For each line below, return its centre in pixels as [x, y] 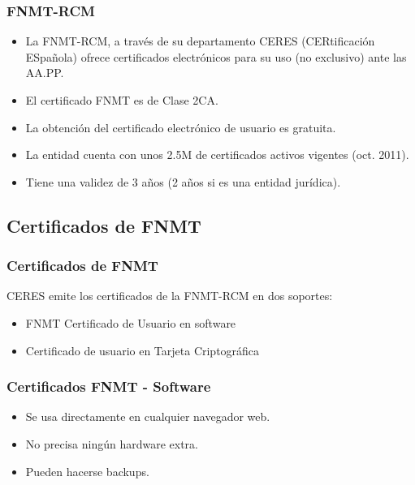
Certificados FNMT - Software [109, 386]
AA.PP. [45, 73]
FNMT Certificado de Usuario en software [131, 322]
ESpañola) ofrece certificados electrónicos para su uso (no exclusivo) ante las [216, 56]
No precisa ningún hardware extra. [112, 443]
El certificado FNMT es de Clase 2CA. [122, 100]
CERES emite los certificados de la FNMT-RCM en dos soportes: [170, 296]
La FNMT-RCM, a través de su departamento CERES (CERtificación [200, 41]
